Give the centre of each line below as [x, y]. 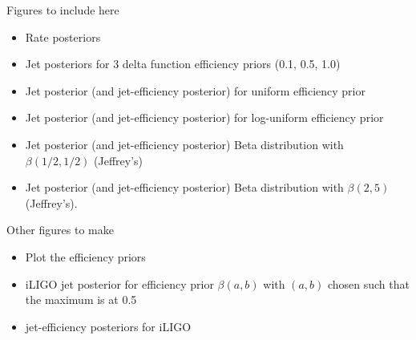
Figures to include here [63, 10]
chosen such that [368, 283]
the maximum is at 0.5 [81, 300]
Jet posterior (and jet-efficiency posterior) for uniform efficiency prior [195, 90]
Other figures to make [60, 230]
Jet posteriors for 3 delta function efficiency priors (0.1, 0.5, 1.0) [183, 64]
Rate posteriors [63, 36]
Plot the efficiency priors [85, 256]
